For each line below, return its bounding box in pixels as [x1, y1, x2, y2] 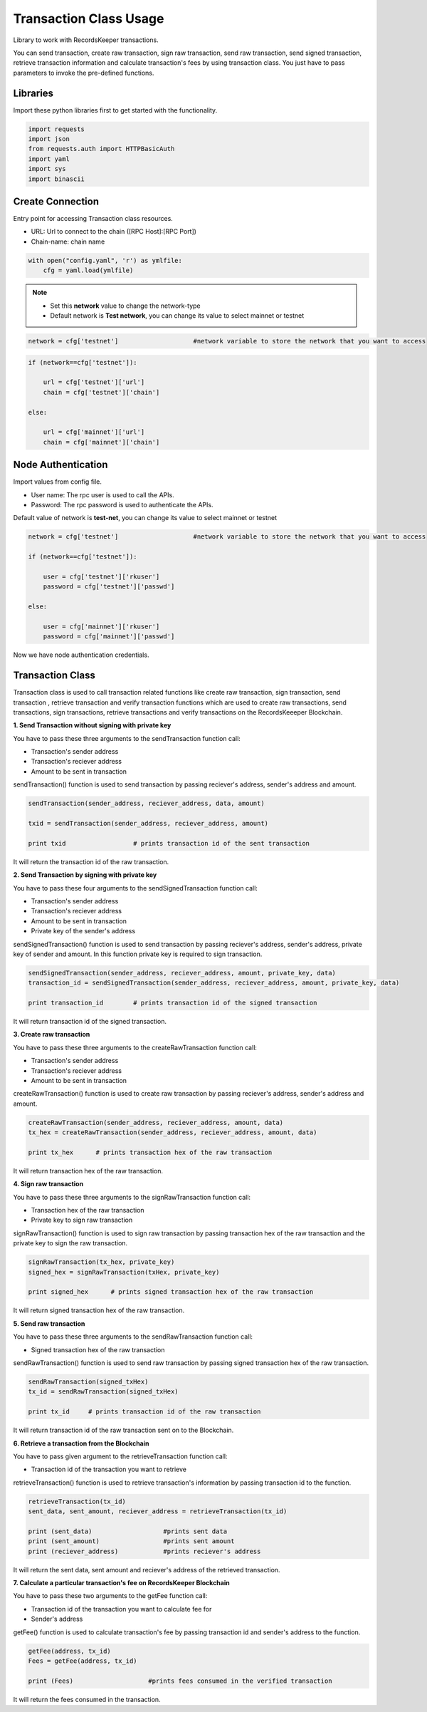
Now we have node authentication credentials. [13, 650, 149, 659]
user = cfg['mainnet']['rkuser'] [43, 622, 160, 631]
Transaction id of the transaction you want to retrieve [31, 1465, 186, 1474]
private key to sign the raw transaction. [13, 1239, 128, 1247]
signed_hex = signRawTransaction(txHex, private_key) [28, 1268, 220, 1276]
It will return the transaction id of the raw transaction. [13, 857, 169, 866]
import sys [28, 165, 66, 173]
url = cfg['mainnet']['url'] [43, 428, 145, 436]
